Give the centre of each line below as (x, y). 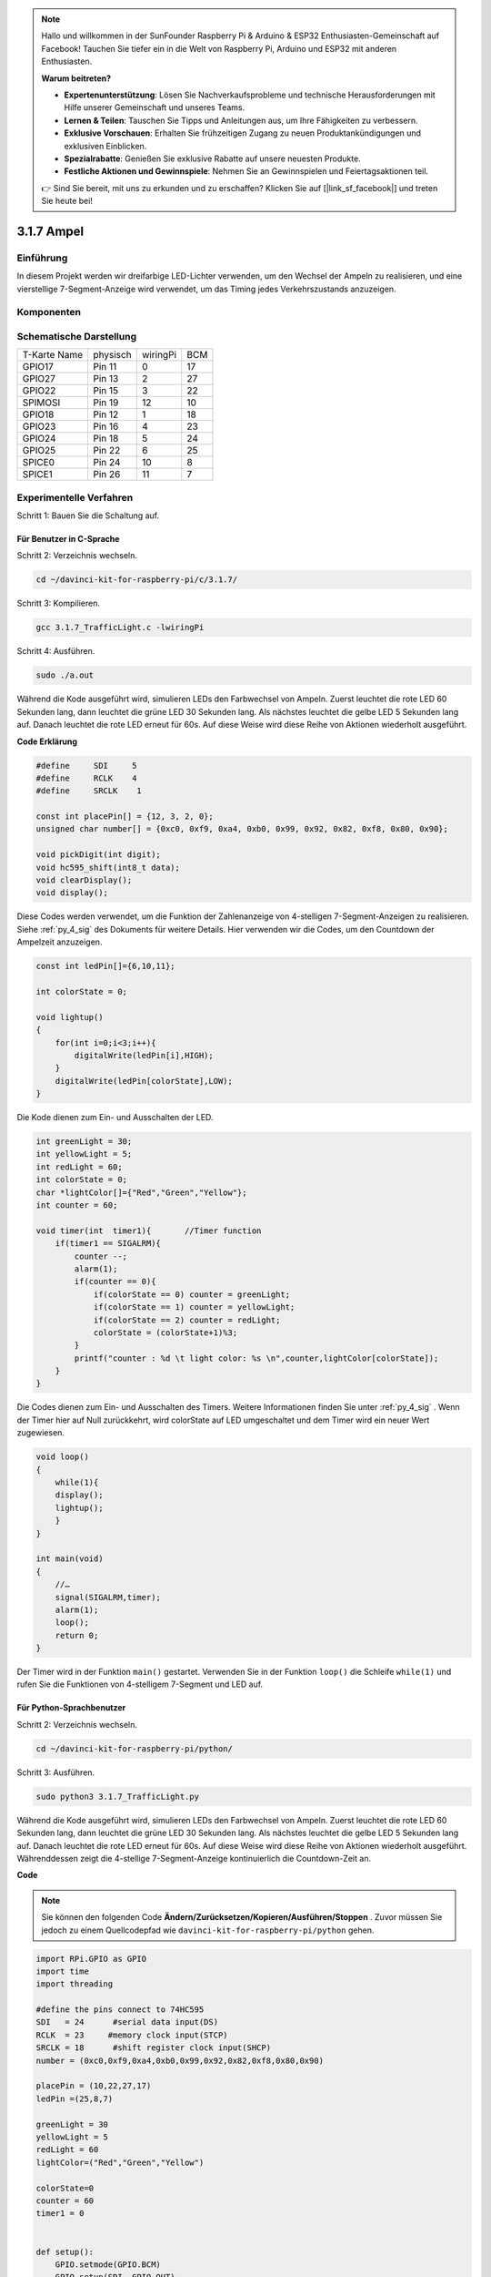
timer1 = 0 (60, 2214)
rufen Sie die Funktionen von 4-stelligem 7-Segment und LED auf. (140, 1684)
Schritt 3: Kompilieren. (58, 603)
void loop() (63, 1457)
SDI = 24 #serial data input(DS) (127, 2022)
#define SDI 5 (86, 766)
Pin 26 (107, 475)
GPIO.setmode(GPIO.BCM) (108, 2264)
